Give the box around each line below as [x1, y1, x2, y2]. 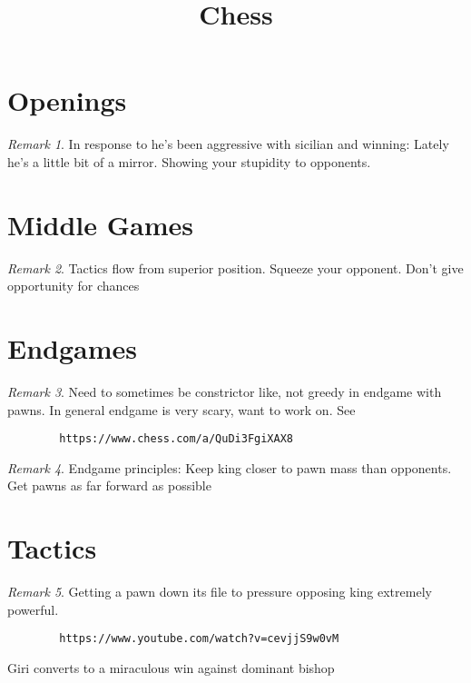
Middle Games [7, 205, 193, 243]
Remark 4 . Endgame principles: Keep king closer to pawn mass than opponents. [7, 458, 452, 477]
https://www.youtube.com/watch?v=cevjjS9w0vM [59, 632, 339, 646]
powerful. [7, 599, 59, 619]
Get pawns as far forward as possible [7, 476, 211, 495]
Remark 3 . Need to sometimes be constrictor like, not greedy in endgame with [7, 381, 442, 401]
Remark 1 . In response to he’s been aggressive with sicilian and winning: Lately [7, 134, 449, 153]
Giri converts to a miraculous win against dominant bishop [7, 658, 335, 677]
